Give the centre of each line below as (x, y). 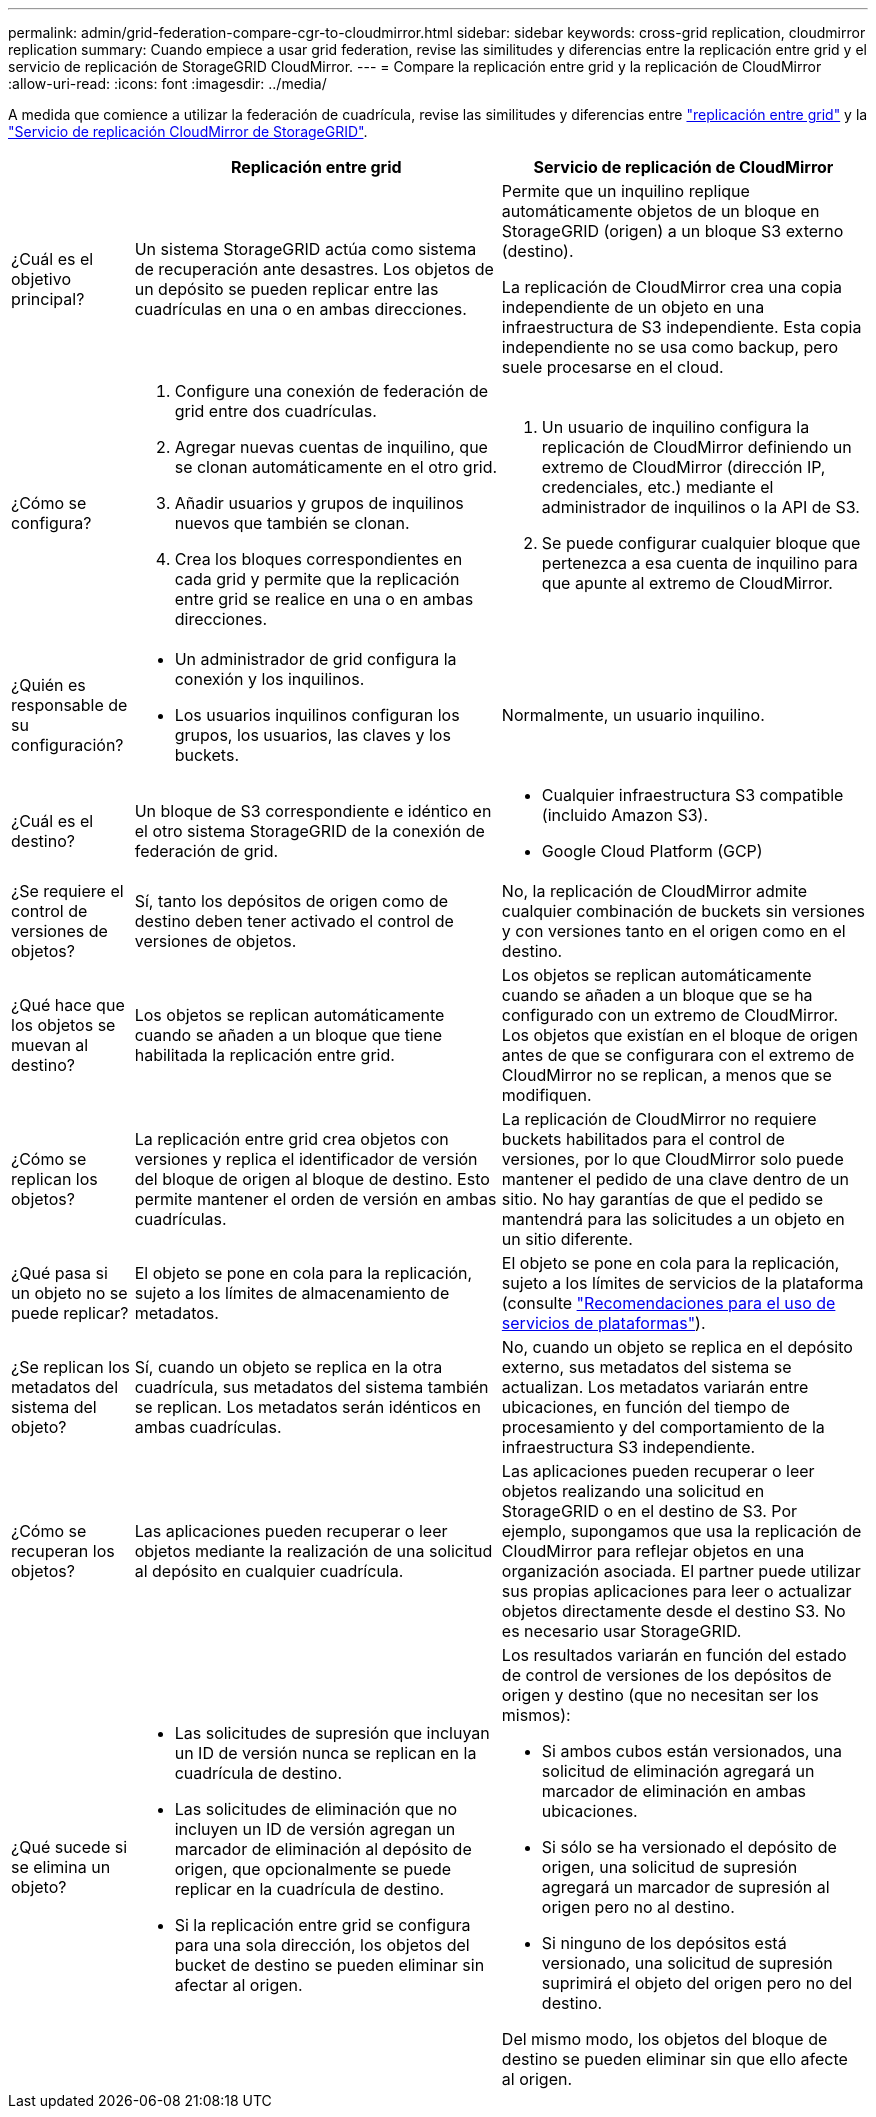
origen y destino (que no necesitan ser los (660, 1695)
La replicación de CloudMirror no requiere (659, 1119)
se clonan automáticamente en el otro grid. (336, 467)
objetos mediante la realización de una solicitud (313, 1551)
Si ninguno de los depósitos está (664, 1943)
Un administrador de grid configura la (315, 659)
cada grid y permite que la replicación (317, 579)
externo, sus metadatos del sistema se (646, 1367)
